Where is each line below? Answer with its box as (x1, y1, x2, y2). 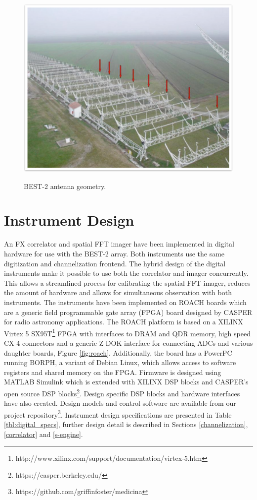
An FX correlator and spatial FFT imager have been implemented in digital (4, 239, 234, 249)
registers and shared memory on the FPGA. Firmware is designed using (4, 367, 221, 377)
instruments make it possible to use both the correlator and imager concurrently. (4, 268, 249, 278)
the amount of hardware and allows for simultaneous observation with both (4, 287, 232, 298)
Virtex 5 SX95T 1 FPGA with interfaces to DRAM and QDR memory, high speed (4, 326, 251, 338)
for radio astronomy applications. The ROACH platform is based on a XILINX (4, 316, 243, 327)
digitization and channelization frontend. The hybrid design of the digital (4, 258, 226, 268)
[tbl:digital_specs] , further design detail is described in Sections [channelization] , (4, 419, 248, 430)
